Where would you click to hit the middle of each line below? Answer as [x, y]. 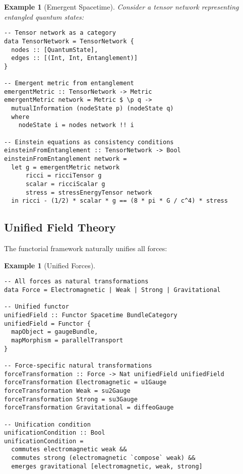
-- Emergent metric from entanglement [69, 83]
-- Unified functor [37, 307]
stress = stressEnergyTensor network [89, 192]
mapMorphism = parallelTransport [67, 340]
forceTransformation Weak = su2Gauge [67, 391]
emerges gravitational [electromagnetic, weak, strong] [107, 466]
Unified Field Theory [60, 227]
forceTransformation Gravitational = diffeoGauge [89, 408]
